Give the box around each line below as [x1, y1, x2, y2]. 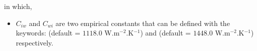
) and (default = [140, 27, 191, 38]
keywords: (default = [16, 27, 80, 38]
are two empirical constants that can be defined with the [55, 17, 230, 28]
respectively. [16, 37, 54, 47]
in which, [4, 1, 32, 11]
